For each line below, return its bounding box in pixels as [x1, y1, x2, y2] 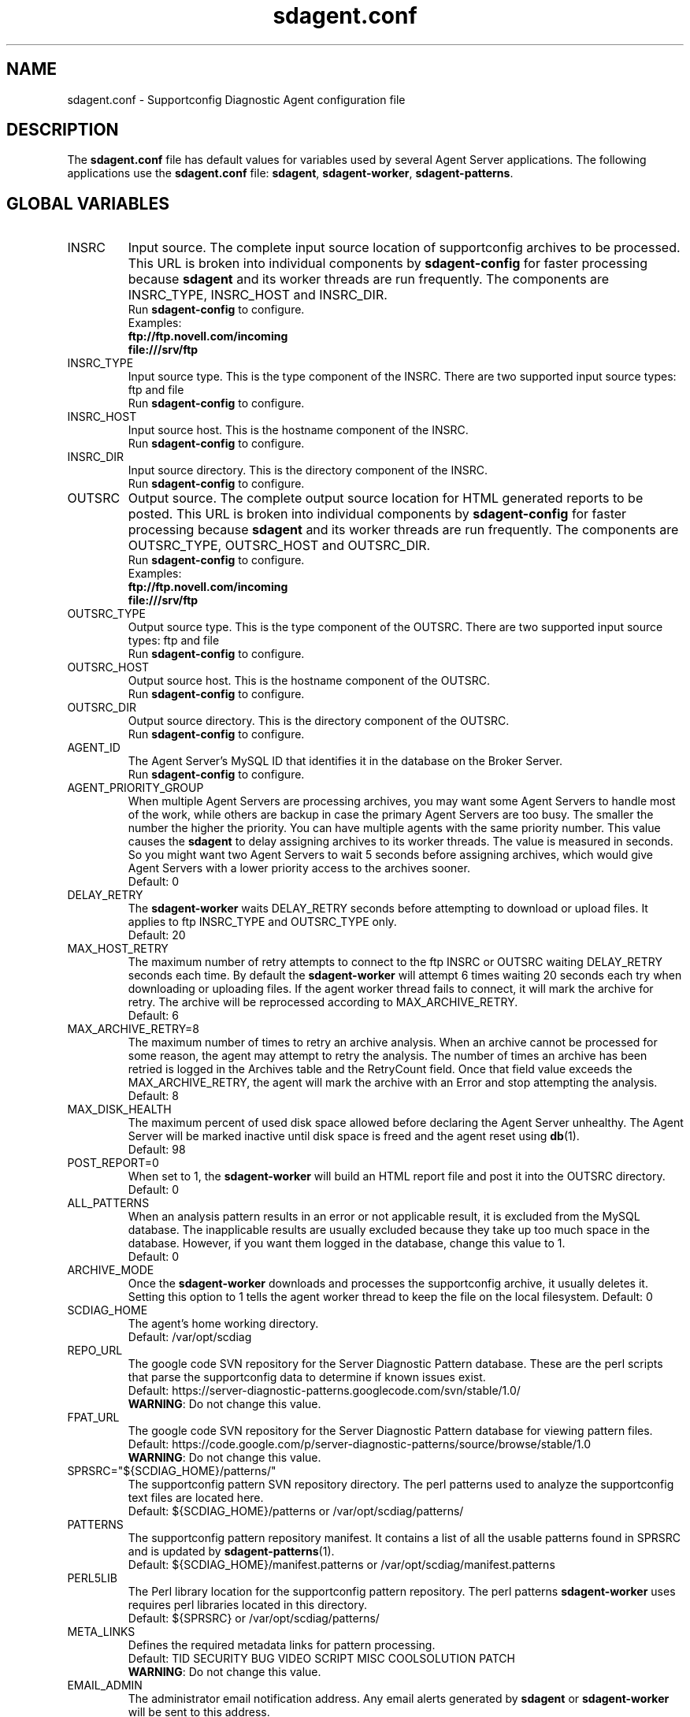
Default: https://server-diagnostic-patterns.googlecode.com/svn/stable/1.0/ [128, 1384, 521, 1398]
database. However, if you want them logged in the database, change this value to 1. [128, 1236, 566, 1251]
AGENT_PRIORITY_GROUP [67, 781, 204, 795]
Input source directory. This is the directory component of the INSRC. [128, 463, 488, 478]
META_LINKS [67, 1625, 135, 1639]
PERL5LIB [67, 1571, 117, 1585]
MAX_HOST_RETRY [67, 942, 169, 956]
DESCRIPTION [6, 120, 119, 140]
